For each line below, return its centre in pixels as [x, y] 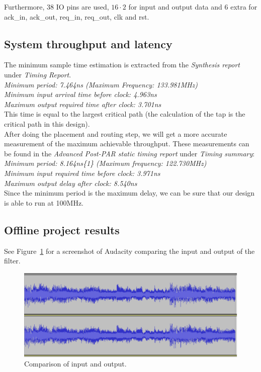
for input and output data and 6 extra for [193, 7]
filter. [12, 261]
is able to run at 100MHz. [44, 202]
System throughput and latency [88, 43]
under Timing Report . [38, 74]
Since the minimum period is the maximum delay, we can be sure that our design [129, 193]
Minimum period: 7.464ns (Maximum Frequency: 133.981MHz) [101, 84]
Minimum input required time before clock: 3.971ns [82, 173]
